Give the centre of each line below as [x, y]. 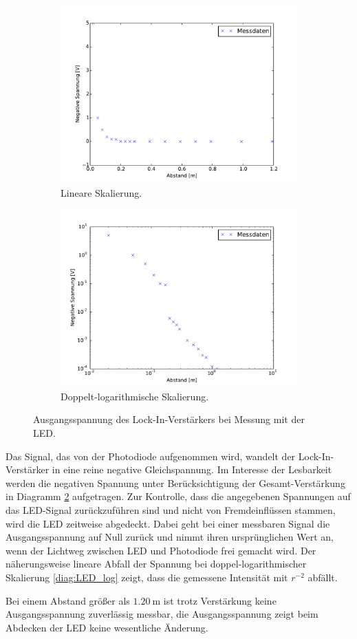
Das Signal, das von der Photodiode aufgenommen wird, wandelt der [151, 456]
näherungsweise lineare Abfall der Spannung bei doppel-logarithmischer [156, 564]
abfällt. [323, 577]
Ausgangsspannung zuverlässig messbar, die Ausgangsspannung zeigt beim [162, 614]
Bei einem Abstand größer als [68, 600]
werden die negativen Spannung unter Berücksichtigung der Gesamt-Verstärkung [175, 483]
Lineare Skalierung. [101, 192]
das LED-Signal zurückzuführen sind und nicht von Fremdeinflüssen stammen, [171, 509]
